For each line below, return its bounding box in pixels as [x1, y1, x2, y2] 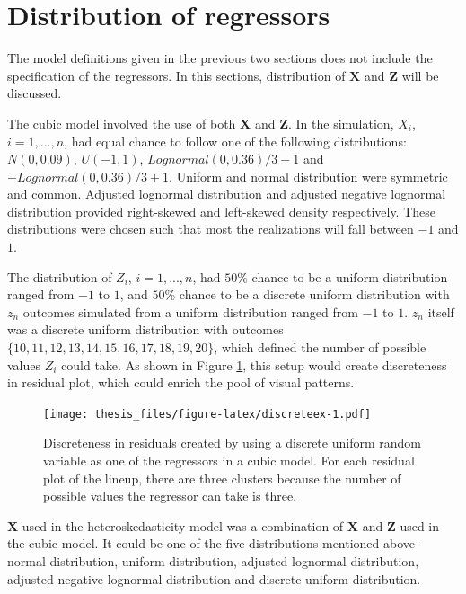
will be [401, 66, 439, 84]
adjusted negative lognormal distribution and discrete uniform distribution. [7, 569, 421, 588]
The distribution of [7, 267, 112, 286]
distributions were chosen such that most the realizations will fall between [7, 219, 414, 238]
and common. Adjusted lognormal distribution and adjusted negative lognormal [7, 184, 446, 203]
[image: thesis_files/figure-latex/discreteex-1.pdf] [43, 407, 372, 421]
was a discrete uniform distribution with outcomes [7, 320, 284, 339]
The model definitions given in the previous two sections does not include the [7, 49, 433, 67]
